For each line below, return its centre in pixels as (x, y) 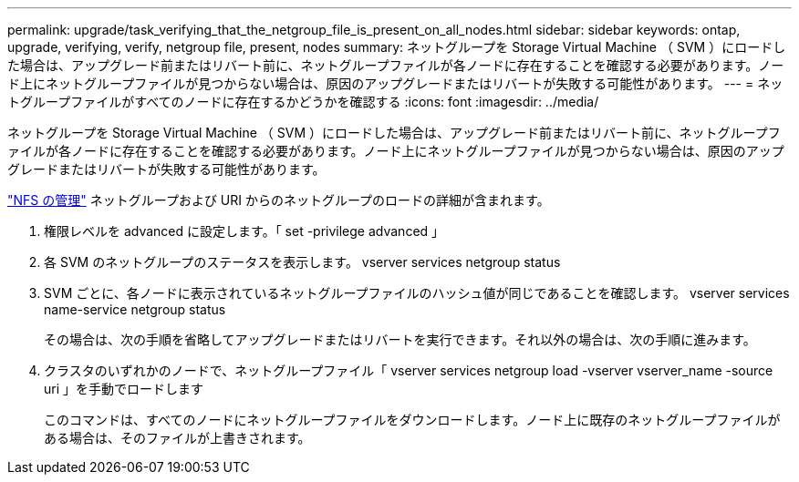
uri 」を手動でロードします (124, 389)
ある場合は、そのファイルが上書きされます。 (177, 438)
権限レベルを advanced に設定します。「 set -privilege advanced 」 (244, 231)
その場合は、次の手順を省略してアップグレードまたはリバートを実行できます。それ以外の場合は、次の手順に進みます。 (400, 339)
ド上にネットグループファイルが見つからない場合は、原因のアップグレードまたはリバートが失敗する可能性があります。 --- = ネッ (395, 83)
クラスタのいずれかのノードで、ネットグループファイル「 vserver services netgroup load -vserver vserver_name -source (409, 370)
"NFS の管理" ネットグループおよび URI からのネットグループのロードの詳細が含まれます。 (279, 200)
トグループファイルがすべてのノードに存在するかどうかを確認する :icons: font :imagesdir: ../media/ (303, 102)
